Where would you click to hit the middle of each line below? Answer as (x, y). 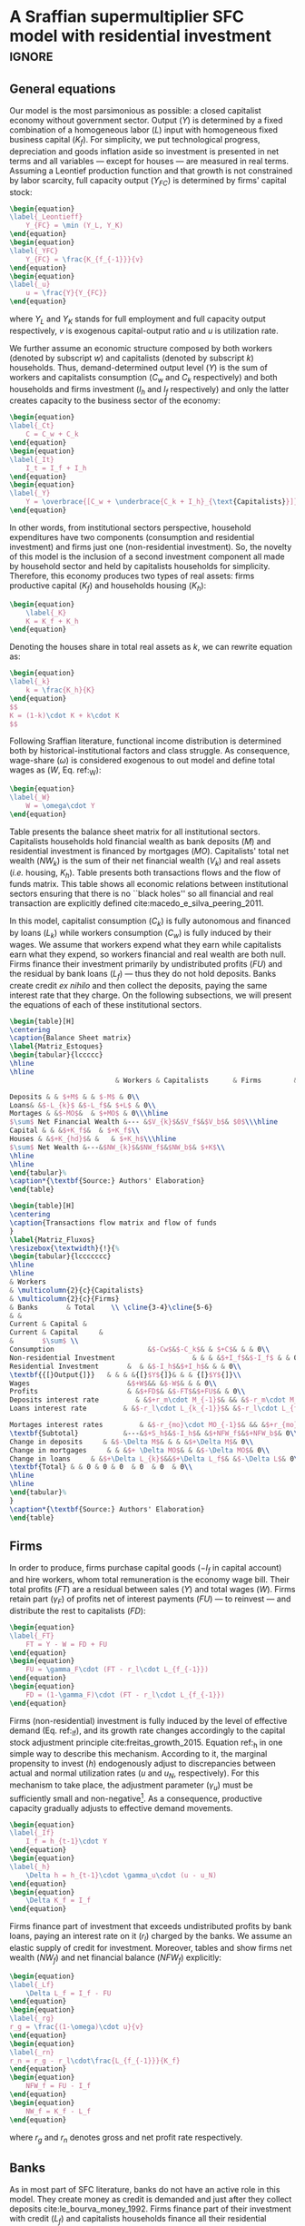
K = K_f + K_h (52, 621)
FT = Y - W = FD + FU (66, 1644)
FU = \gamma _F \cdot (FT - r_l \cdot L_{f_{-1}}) (117, 1669)
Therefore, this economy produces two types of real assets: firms (132, 576)
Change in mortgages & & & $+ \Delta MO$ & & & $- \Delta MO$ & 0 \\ (140, 1450)
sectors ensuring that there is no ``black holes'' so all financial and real (142, 894)
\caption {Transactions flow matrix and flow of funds (113, 1223)
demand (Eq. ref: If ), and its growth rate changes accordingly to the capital (148, 1731)
